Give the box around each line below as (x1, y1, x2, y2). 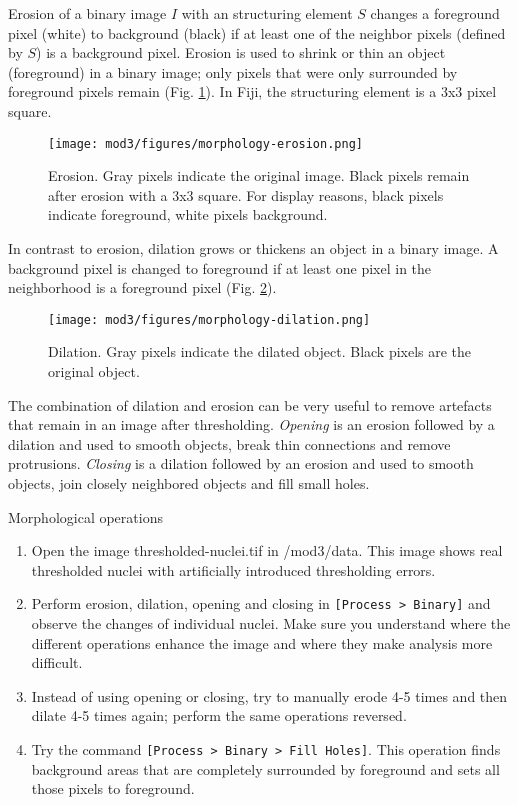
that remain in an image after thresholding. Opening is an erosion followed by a (8, 414, 495, 435)
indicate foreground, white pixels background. (48, 204, 328, 225)
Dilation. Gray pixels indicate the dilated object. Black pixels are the (48, 341, 472, 362)
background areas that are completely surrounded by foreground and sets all (31, 758, 500, 779)
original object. (48, 361, 140, 382)
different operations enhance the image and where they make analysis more (31, 632, 493, 653)
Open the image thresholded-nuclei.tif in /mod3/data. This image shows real (31, 540, 503, 561)
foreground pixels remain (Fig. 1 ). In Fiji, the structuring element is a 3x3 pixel (8, 81, 497, 102)
